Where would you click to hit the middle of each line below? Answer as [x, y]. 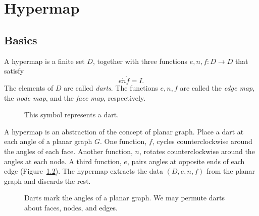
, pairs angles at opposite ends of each [186, 161]
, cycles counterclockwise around [202, 141]
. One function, [123, 141]
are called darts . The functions [111, 87]
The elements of [29, 87]
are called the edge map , [217, 87]
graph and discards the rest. [47, 181]
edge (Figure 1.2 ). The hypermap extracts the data [84, 171]
